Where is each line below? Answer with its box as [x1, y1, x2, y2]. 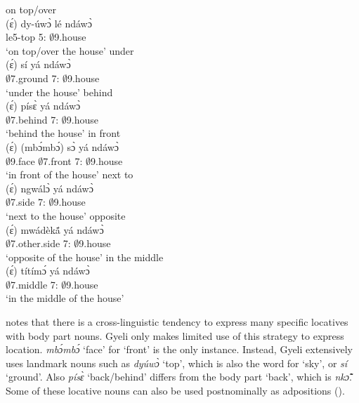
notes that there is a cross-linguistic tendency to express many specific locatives [6, 315, 348, 329]
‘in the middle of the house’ [6, 291, 124, 305]
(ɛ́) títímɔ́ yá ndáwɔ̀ [6, 263, 90, 278]
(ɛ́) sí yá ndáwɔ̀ [6, 57, 71, 72]
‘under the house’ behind [6, 84, 113, 99]
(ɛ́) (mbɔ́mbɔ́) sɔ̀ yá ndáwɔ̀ [6, 139, 119, 154]
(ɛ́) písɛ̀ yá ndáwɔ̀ [6, 98, 81, 113]
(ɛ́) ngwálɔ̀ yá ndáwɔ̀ [6, 180, 93, 195]
